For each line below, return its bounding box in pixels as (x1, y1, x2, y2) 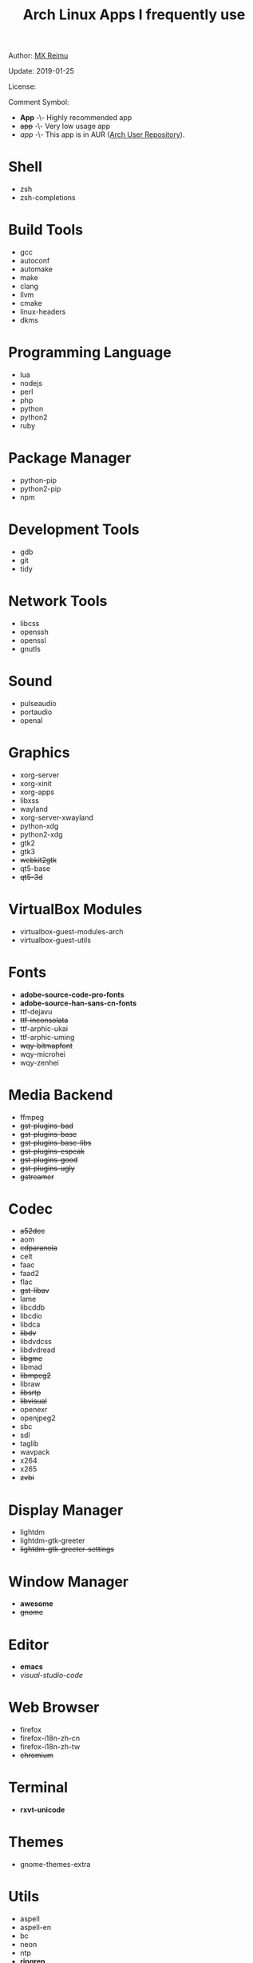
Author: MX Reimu (8, 50, 69, 61)
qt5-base (19, 863, 50, 873)
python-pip (19, 475, 57, 485)
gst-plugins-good (19, 1154, 78, 1164)
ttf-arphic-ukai (19, 1023, 69, 1034)
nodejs (19, 379, 42, 387)
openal (19, 715, 43, 725)
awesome (19, 1599, 53, 1608)
